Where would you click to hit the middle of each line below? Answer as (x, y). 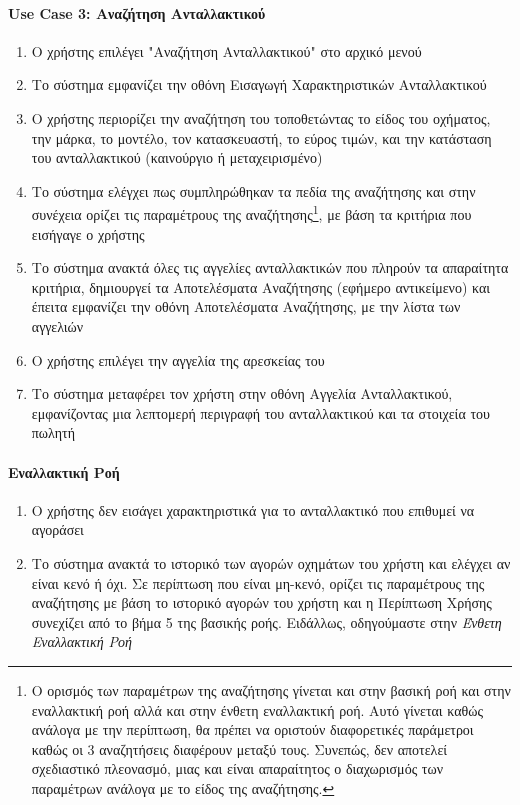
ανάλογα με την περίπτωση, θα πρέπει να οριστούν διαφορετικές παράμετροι (252, 729)
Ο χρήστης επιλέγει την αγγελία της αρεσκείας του (178, 359)
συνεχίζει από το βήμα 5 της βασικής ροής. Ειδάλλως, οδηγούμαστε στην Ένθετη (266, 621)
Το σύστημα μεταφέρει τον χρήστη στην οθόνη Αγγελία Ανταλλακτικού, (242, 393)
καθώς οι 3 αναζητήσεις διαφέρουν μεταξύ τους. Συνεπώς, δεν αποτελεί (239, 748)
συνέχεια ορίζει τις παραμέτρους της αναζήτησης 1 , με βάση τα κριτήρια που (251, 213)
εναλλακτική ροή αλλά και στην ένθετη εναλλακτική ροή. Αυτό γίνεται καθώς (257, 709)
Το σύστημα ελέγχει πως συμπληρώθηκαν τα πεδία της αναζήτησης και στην (253, 190)
